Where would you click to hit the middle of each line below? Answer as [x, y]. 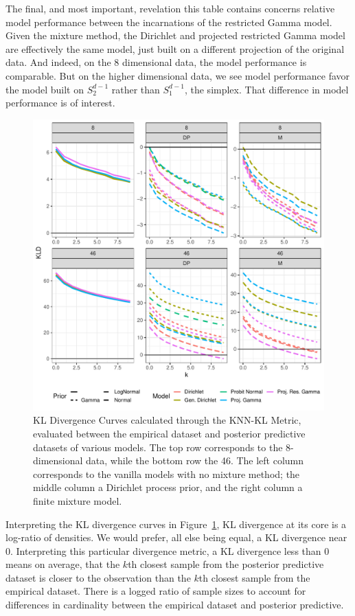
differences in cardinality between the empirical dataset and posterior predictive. [175, 605]
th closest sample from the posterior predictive [226, 564]
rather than [136, 89]
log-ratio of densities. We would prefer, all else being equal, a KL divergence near [176, 537]
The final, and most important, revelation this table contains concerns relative [170, 8]
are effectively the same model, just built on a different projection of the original [175, 48]
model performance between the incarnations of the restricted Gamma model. [169, 22]
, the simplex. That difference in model [266, 89]
